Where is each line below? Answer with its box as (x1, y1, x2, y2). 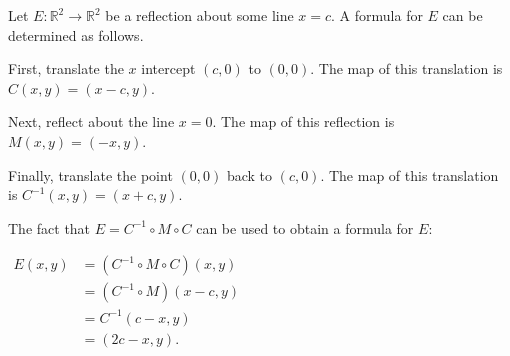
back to (226, 164, 272, 185)
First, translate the (8, 58, 124, 79)
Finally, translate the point (8, 164, 173, 185)
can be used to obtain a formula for (196, 217, 414, 238)
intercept (141, 58, 196, 79)
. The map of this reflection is (212, 111, 395, 132)
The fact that (8, 217, 91, 238)
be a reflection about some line (105, 5, 294, 25)
